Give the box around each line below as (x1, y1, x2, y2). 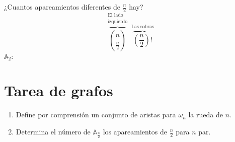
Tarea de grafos (4, 80, 113, 101)
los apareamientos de (103, 126, 168, 137)
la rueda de (188, 109, 223, 120)
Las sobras (131, 24, 154, 29)
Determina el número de (16, 126, 91, 137)
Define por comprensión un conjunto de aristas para (16, 109, 176, 120)
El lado (108, 13, 123, 18)
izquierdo (108, 19, 128, 24)
